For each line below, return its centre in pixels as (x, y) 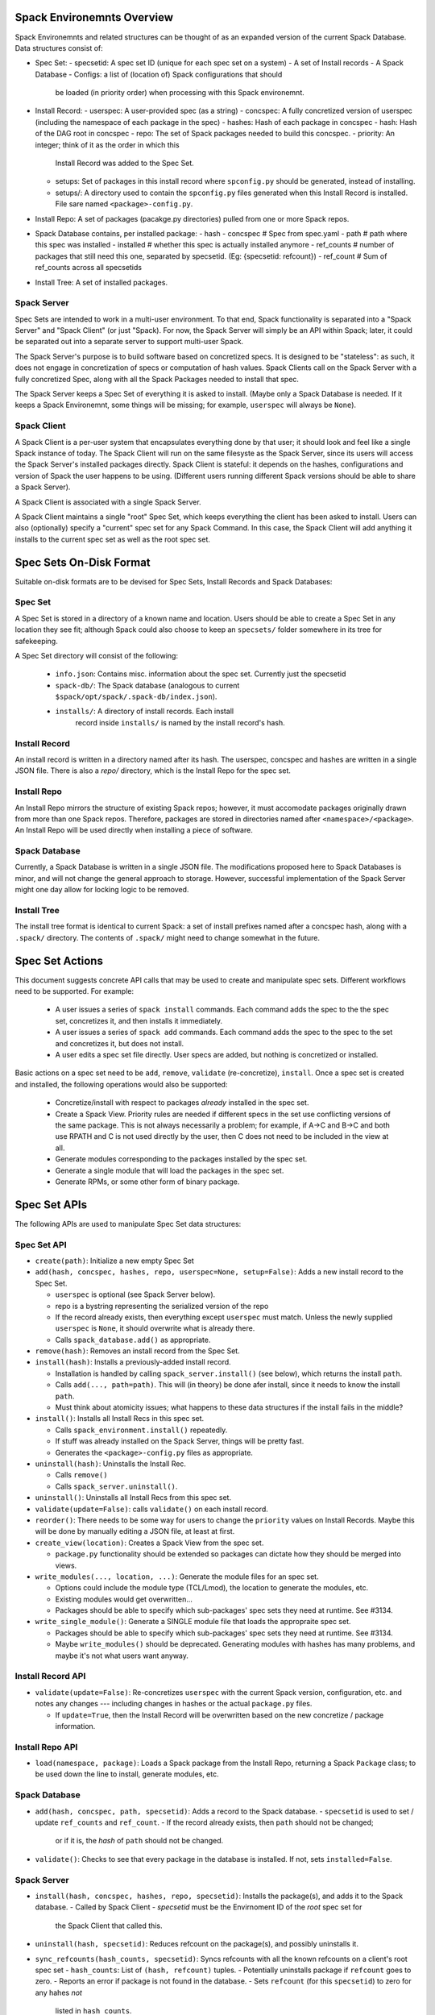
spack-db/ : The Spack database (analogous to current (147, 685)
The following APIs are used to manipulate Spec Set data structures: (128, 1224)
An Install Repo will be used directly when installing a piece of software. (134, 830)
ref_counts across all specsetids (89, 268)
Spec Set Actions (59, 960)
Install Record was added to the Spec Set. (125, 163)
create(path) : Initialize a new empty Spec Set (115, 1261)
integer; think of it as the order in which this (108, 144)
